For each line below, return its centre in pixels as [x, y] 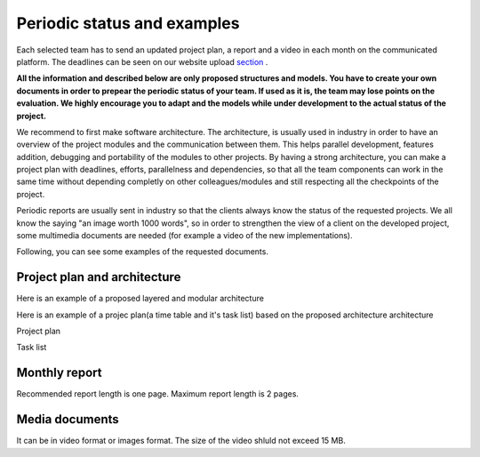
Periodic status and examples [128, 23]
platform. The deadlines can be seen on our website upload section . [142, 61]
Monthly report [59, 373]
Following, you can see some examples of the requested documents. [142, 252]
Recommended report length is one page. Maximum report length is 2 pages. [158, 394]
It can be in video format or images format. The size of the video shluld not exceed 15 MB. [181, 441]
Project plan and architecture [99, 277]
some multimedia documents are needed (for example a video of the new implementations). [184, 236]
